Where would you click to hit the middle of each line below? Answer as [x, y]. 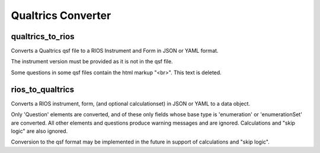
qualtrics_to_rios [43, 36]
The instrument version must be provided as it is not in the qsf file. [92, 62]
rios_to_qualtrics [42, 89]
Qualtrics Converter [61, 15]
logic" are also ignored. [39, 131]
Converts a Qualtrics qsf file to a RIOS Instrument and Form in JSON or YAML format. [115, 51]
